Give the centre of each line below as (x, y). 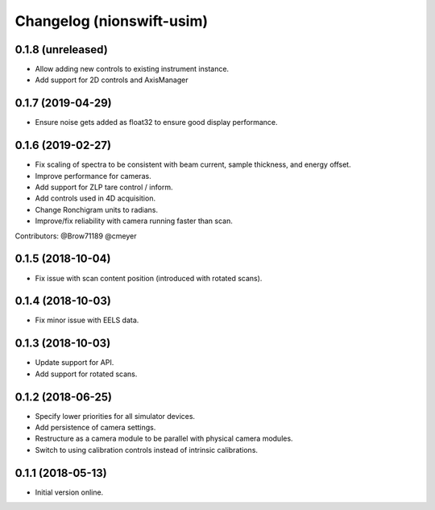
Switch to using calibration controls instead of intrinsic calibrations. (146, 450)
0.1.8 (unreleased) (61, 50)
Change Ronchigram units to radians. (97, 209)
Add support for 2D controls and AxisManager (112, 80)
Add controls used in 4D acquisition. (95, 198)
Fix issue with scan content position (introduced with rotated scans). (149, 278)
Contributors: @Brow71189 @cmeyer (76, 236)
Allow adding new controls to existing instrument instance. (132, 69)
